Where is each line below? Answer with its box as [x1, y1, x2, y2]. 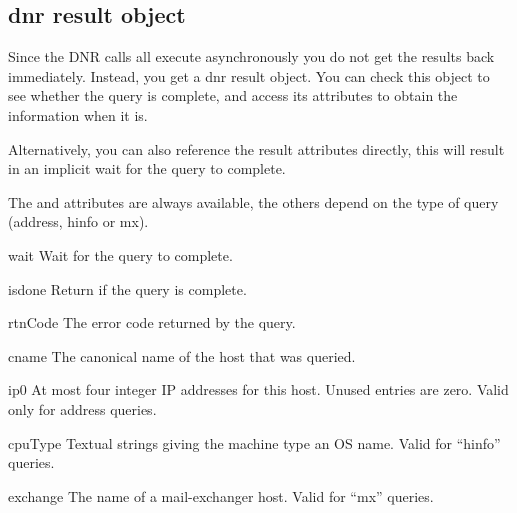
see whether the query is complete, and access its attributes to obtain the [8, 85, 458, 106]
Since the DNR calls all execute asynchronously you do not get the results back [8, 46, 495, 67]
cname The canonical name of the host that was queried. [8, 345, 356, 366]
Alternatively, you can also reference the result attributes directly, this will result [8, 138, 505, 159]
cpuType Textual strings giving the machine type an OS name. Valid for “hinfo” [8, 432, 501, 453]
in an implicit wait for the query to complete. [8, 158, 286, 179]
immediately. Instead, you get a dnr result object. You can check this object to [8, 65, 490, 86]
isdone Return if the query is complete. [8, 278, 247, 299]
